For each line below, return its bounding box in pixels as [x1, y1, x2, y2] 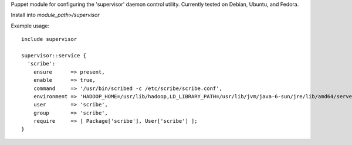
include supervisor [21, 36, 77, 43]
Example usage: [11, 22, 50, 29]
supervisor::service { [21, 52, 87, 58]
